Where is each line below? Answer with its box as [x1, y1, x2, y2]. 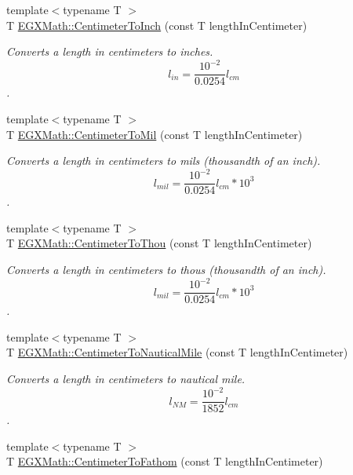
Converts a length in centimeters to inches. [6, 43, 213, 60]
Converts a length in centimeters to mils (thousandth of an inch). [6, 152, 321, 169]
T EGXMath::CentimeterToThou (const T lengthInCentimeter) [6, 235, 312, 251]
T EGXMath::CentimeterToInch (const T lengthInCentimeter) [6, 16, 308, 33]
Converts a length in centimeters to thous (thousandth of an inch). [6, 261, 326, 278]
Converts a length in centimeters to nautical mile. [6, 371, 246, 386]
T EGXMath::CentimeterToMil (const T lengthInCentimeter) [6, 126, 303, 142]
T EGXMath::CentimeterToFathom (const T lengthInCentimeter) [6, 453, 323, 470]
